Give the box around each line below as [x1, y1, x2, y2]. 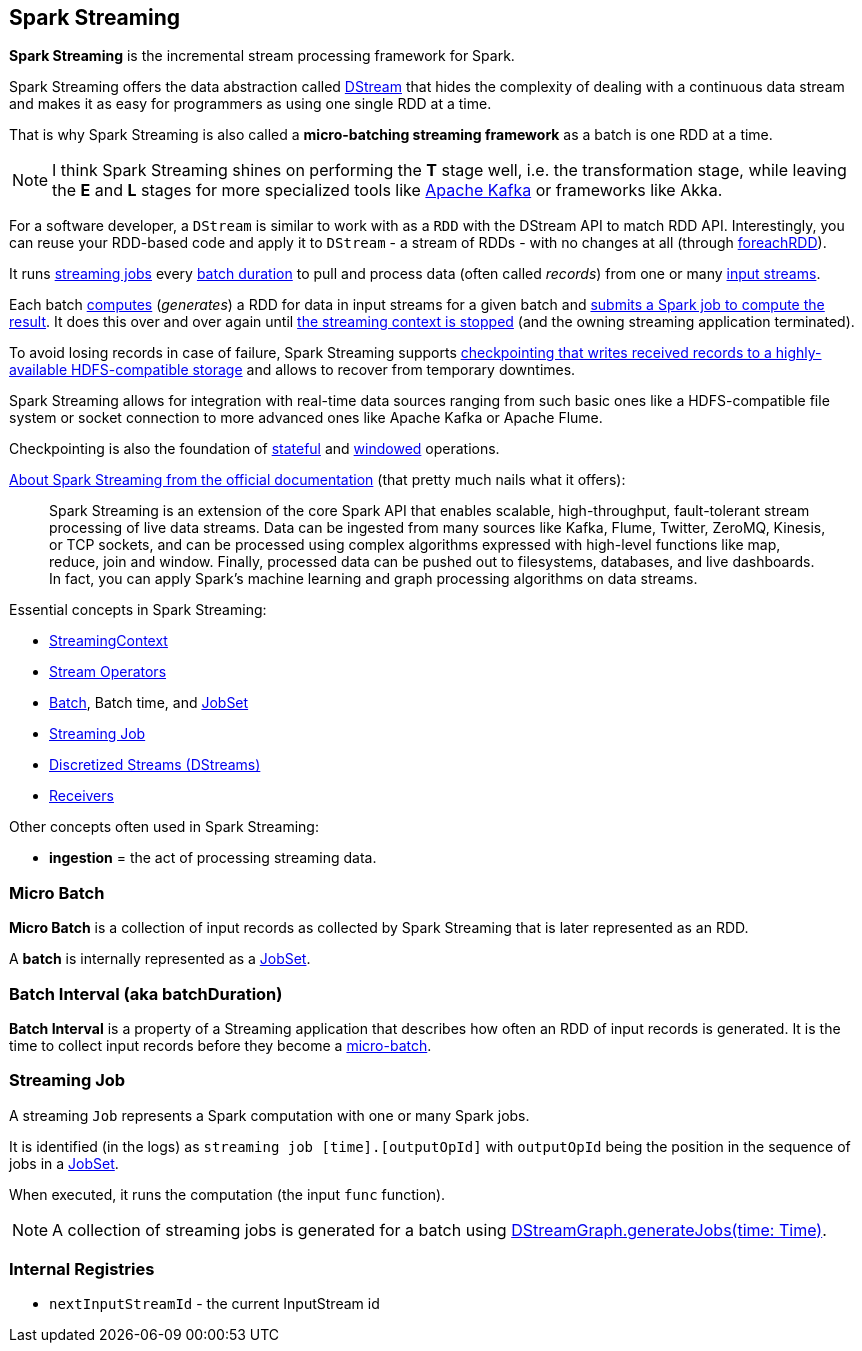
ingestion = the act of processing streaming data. [49, 849, 377, 867]
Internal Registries [9, 1259, 155, 1280]
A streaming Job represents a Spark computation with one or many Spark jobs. [9, 1106, 530, 1124]
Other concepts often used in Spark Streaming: [9, 818, 319, 836]
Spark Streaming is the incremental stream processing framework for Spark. [9, 47, 515, 65]
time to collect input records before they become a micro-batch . [9, 1036, 432, 1054]
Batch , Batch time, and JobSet [49, 694, 249, 712]
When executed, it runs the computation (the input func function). [9, 1185, 446, 1203]
